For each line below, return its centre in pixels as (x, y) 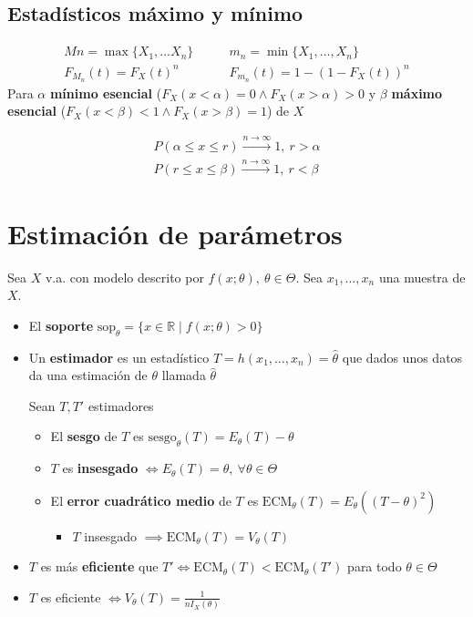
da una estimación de (88, 375)
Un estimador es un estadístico (119, 357)
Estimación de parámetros (175, 233)
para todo (375, 566)
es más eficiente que (99, 566)
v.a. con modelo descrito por (124, 277)
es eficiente (71, 596)
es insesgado (100, 468)
